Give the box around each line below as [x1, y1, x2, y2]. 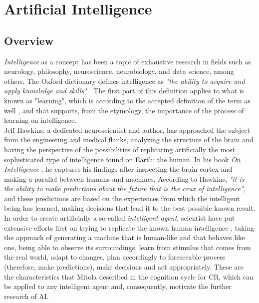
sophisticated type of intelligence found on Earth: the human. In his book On [4, 154, 241, 164]
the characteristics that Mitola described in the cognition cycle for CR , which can [4, 271, 254, 282]
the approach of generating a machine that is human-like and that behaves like [4, 232, 245, 243]
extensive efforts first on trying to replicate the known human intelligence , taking [4, 222, 255, 233]
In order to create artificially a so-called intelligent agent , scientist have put [4, 213, 235, 223]
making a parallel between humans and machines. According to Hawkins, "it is [4, 173, 245, 184]
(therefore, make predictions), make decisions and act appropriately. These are [4, 262, 244, 272]
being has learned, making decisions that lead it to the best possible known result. [4, 203, 256, 213]
